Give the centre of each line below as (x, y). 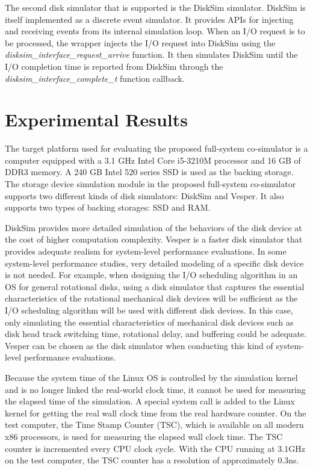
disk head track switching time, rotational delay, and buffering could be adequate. (156, 334)
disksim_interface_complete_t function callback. (95, 78)
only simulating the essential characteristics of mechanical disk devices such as (149, 322)
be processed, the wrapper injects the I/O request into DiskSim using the (140, 42)
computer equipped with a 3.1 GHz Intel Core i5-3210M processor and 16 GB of (153, 160)
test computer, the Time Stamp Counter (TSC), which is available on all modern (154, 425)
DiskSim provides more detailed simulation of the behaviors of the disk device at (153, 227)
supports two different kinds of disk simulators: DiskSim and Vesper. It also (144, 195)
